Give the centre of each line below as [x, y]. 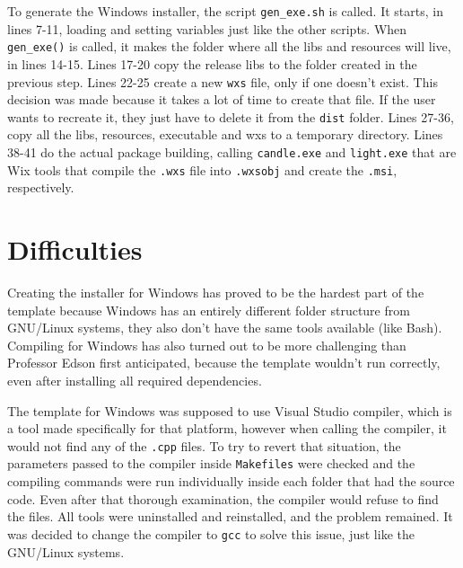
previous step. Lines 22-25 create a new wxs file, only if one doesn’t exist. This [223, 81]
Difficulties [75, 249]
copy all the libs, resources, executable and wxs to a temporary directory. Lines [225, 134]
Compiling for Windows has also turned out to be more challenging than [207, 345]
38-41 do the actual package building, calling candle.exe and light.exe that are [232, 152]
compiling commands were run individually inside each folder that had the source [231, 481]
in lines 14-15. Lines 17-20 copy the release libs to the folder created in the [212, 63]
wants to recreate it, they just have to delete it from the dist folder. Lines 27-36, [231, 116]
